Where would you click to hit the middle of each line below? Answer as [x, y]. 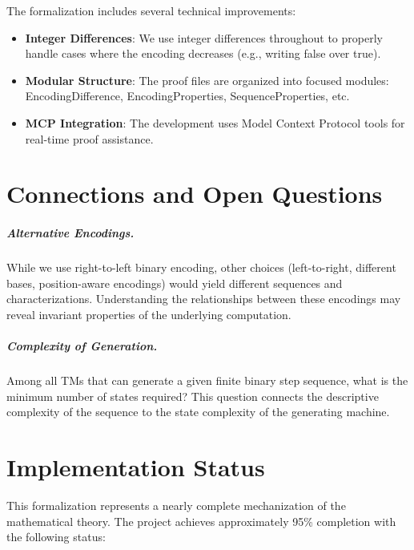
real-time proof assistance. [89, 138]
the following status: [56, 537]
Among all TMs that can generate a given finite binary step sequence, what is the [207, 380]
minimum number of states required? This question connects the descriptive [193, 396]
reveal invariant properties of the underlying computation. [149, 314]
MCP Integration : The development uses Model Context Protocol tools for [215, 122]
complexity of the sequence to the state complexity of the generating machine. [198, 412]
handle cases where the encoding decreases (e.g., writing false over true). [203, 53]
